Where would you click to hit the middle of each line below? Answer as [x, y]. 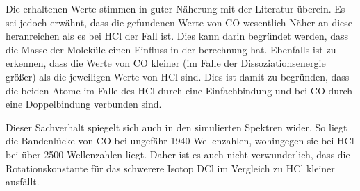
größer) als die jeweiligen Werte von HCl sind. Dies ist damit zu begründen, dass [178, 76]
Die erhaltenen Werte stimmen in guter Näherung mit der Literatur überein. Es [175, 8]
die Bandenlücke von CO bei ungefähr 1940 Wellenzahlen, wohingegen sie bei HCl [180, 141]
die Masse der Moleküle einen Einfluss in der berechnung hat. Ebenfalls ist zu [171, 49]
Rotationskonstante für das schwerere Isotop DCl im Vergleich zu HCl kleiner [170, 168]
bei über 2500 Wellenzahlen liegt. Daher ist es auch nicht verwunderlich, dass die [178, 154]
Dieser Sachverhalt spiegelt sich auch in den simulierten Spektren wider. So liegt [177, 127]
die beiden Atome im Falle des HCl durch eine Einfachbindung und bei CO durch [179, 90]
